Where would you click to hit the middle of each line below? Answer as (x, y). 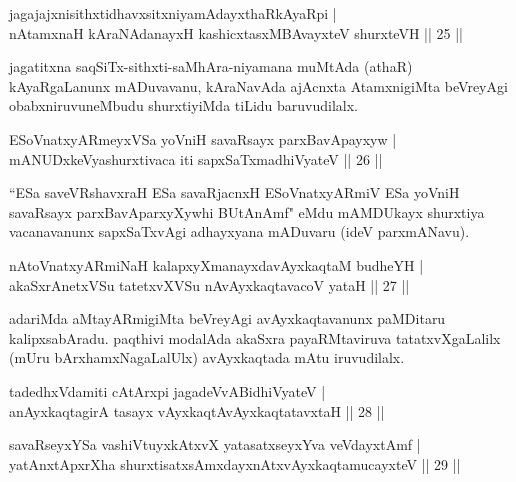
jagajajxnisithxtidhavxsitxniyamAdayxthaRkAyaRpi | (173, 13)
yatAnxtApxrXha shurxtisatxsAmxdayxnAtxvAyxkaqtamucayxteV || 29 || (235, 463)
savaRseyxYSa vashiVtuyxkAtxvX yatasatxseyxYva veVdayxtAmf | (215, 444)
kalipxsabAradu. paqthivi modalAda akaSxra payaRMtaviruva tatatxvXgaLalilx (255, 337)
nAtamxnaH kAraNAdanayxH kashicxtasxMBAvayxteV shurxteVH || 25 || (236, 32)
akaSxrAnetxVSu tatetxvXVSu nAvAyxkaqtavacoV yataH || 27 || (209, 284)
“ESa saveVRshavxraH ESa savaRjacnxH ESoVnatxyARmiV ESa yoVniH (234, 192)
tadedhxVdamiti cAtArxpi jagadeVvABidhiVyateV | (167, 390)
